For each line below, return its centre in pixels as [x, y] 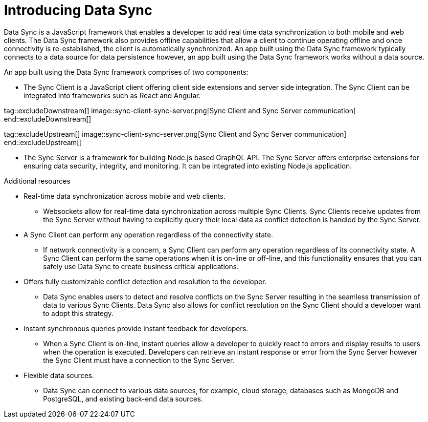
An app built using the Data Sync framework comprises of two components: [126, 72]
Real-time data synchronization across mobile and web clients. [124, 196]
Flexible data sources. [59, 375]
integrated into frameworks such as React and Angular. [112, 95]
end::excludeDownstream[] [48, 119]
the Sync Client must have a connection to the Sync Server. [139, 360]
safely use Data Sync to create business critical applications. [141, 266]
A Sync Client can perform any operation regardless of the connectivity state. [148, 234]
